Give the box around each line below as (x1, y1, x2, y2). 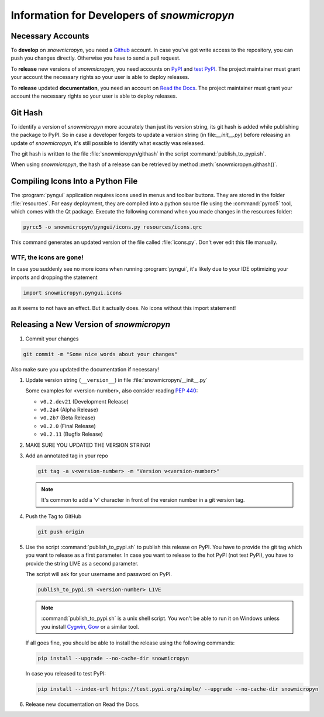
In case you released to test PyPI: (25, 670, 106, 677)
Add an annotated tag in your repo (25, 452, 108, 459)
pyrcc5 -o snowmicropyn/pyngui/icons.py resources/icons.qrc (23, 224, 202, 230)
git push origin (37, 528, 85, 535)
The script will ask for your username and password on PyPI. (25, 570, 173, 577)
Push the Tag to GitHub (25, 512, 82, 520)
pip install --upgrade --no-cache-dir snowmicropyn (37, 655, 189, 662)
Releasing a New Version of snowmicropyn (11, 319, 171, 330)
